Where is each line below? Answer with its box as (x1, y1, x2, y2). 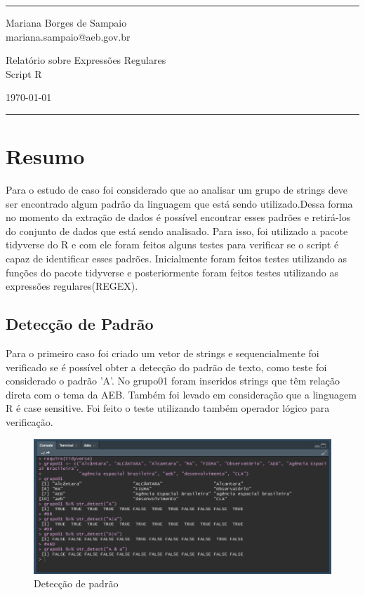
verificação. (6, 415, 53, 429)
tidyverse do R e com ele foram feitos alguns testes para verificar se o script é (6, 237, 339, 252)
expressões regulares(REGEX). (6, 279, 138, 293)
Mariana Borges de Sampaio (6, 15, 127, 29)
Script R (6, 66, 42, 81)
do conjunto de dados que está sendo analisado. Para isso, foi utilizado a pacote (6, 223, 348, 238)
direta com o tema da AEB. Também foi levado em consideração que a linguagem (6, 387, 357, 401)
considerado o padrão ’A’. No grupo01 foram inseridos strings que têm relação (6, 373, 340, 388)
